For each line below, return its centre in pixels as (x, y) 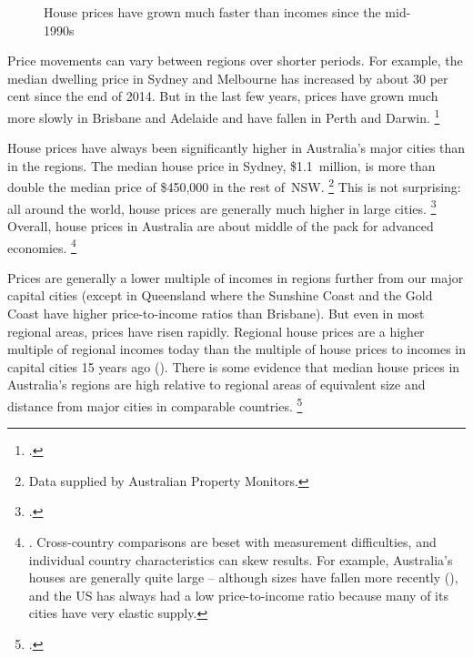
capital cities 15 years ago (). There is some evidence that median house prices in (234, 366)
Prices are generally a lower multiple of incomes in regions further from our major (236, 277)
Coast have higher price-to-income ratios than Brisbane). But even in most (216, 313)
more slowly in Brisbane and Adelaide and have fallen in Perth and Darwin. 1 (224, 116)
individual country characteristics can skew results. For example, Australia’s (241, 559)
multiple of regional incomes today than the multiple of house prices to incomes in (236, 349)
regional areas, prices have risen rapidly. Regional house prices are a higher (216, 331)
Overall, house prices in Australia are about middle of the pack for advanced (221, 225)
